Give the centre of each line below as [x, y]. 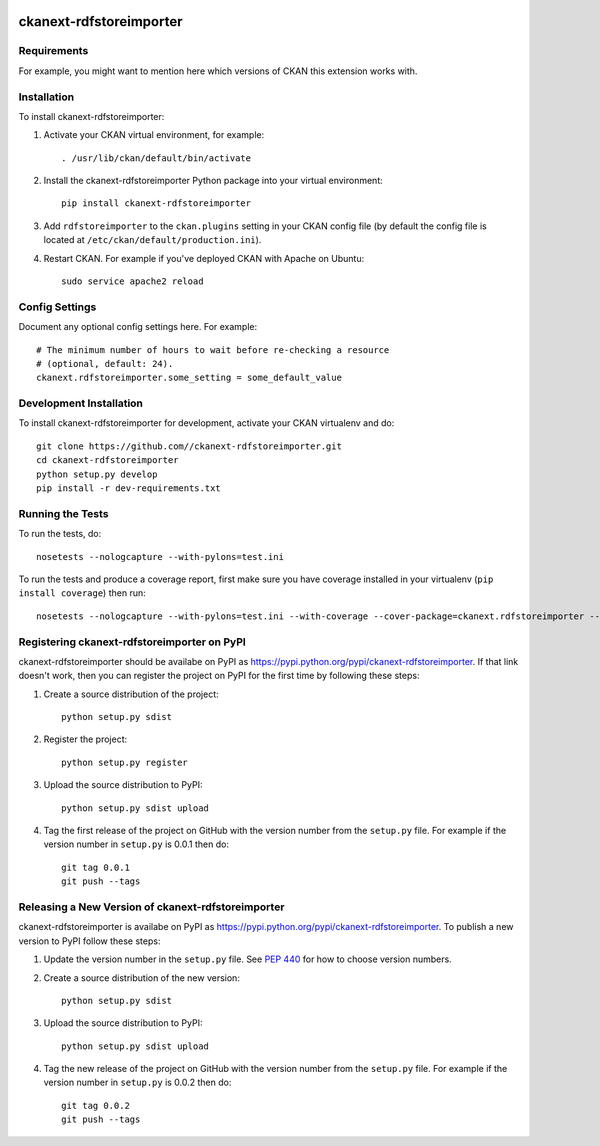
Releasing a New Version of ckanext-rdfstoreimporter [151, 907]
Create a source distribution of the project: [131, 694]
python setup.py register [125, 762]
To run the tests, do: [60, 534]
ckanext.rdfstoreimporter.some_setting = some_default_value [189, 378]
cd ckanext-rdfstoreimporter [107, 460]
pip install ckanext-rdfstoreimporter [156, 203]
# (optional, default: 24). [105, 363]
